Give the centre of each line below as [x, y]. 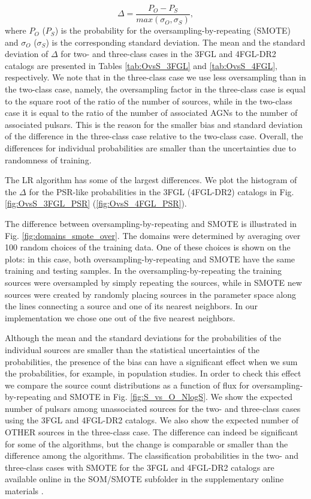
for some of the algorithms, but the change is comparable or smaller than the [147, 443]
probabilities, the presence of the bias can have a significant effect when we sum [151, 361]
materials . [24, 491]
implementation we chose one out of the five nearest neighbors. [120, 317]
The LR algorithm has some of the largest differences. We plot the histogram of [151, 180]
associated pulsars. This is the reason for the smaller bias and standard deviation [154, 124]
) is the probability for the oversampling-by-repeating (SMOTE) [173, 30]
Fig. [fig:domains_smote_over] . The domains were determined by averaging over [153, 235]
